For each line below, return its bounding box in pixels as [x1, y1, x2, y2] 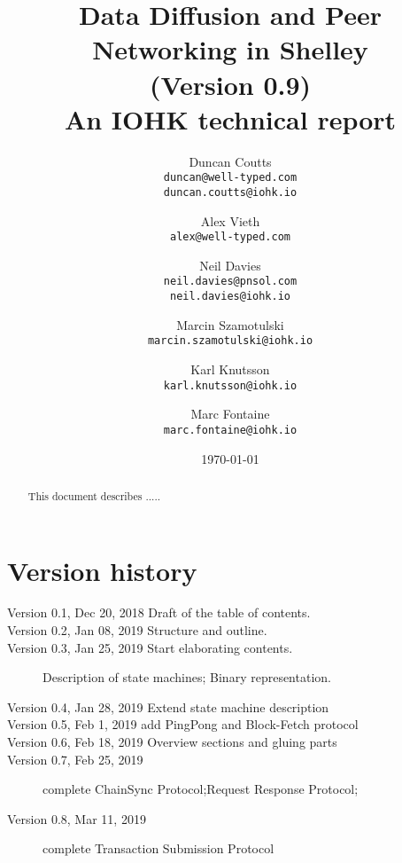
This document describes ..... [27, 488, 160, 503]
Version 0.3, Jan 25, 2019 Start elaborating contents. [7, 638, 293, 656]
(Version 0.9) [149, 66, 312, 102]
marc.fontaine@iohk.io [163, 423, 298, 436]
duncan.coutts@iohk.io [163, 185, 298, 199]
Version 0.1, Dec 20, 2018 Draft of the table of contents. [7, 603, 311, 622]
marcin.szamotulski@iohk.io [147, 334, 313, 348]
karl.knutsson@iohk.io [163, 379, 298, 392]
